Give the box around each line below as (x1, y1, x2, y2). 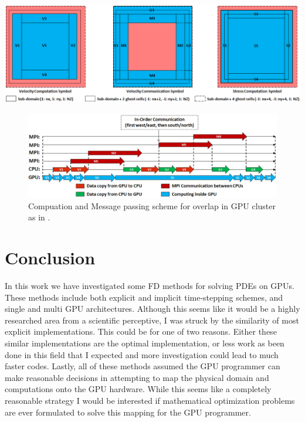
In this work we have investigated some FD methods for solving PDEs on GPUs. (5, 280, 294, 292)
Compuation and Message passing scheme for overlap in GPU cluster (28, 199, 276, 212)
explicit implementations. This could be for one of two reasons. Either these (5, 325, 277, 338)
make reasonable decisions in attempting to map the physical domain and (5, 371, 269, 383)
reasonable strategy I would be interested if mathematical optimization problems (5, 394, 295, 407)
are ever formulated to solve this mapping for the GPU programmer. (5, 406, 251, 418)
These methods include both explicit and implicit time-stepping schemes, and (5, 291, 283, 303)
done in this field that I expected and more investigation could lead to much (5, 348, 279, 360)
